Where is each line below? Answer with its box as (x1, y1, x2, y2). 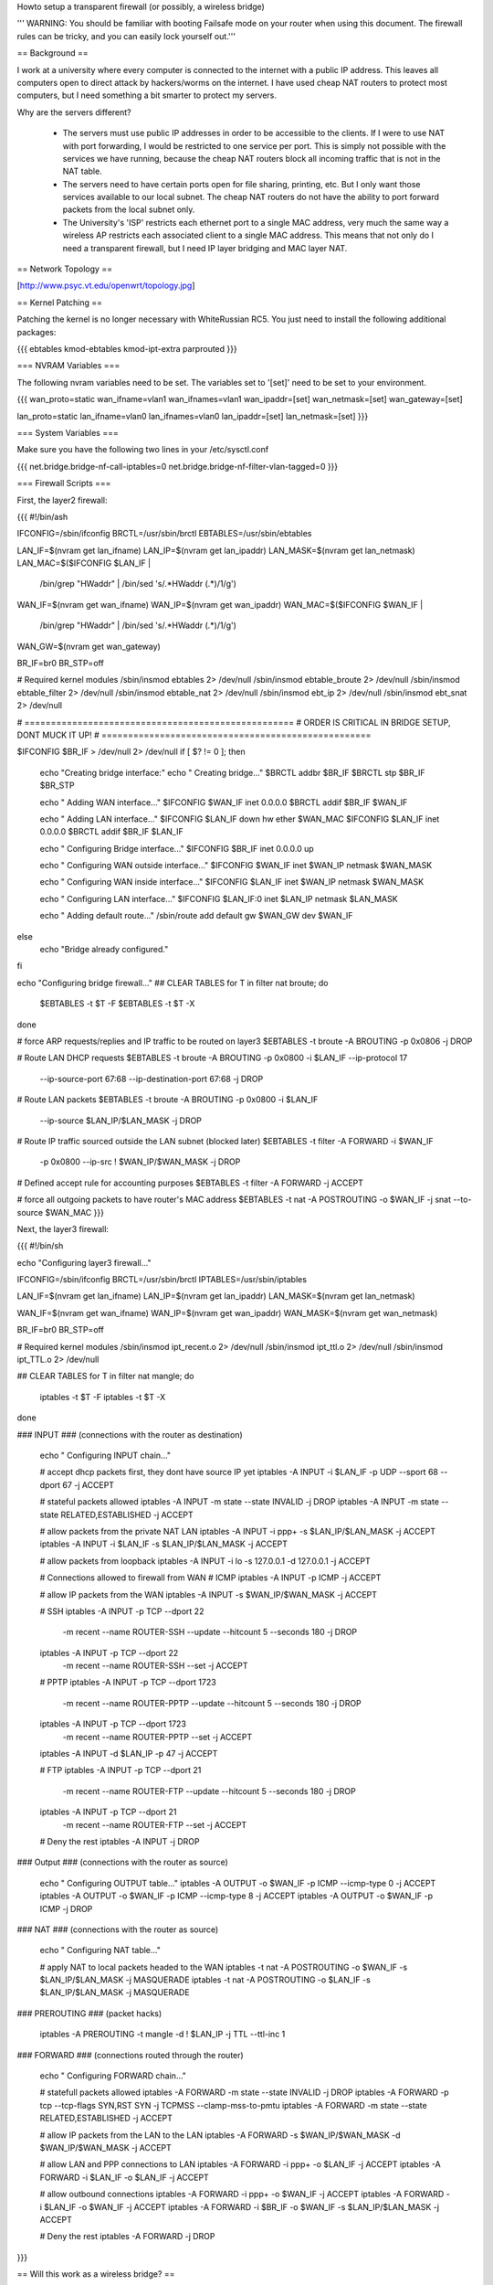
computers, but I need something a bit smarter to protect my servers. (16, 90, 278, 101)
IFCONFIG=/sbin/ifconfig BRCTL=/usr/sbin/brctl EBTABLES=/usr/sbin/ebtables (16, 528, 312, 539)
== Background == (16, 48, 89, 58)
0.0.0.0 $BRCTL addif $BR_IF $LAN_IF (39, 826, 184, 837)
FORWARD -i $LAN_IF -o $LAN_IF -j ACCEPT (39, 2172, 209, 2183)
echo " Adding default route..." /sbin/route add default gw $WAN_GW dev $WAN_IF (39, 910, 353, 921)
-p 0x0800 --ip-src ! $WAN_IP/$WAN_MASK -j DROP (39, 1156, 241, 1167)
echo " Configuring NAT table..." (39, 1945, 162, 1956)
